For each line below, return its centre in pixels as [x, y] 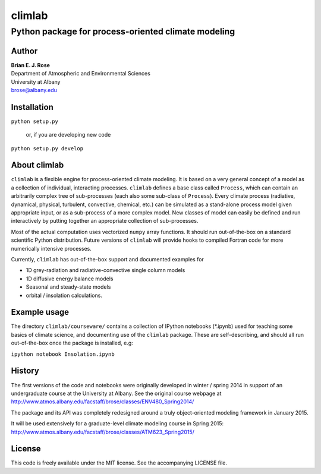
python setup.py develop [47, 148]
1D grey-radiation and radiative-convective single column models [106, 270]
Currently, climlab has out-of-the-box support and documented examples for [108, 259]
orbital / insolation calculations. [64, 295]
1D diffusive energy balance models [70, 279]
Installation [32, 107]
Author [24, 51]
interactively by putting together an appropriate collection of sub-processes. [105, 221]
